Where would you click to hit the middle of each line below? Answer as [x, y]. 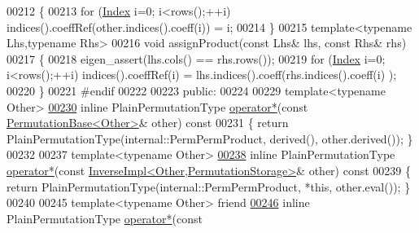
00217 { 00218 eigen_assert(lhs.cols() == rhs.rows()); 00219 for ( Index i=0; [196, 58]
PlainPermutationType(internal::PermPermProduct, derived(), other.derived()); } [210, 138]
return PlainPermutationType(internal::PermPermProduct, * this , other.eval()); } [209, 186]
